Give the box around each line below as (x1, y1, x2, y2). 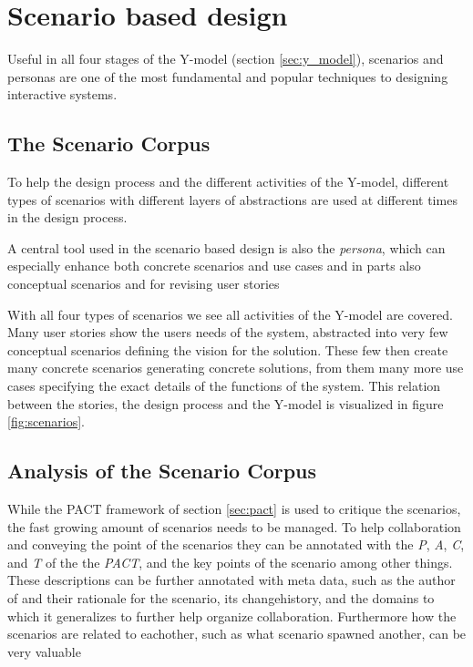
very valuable (7, 641, 81, 661)
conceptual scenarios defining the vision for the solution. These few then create (7, 340, 448, 359)
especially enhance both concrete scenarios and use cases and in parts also (7, 256, 421, 275)
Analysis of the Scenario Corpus (7, 457, 317, 485)
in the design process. (7, 208, 128, 227)
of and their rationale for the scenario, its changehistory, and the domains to (7, 589, 435, 607)
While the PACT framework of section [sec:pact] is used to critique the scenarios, (7, 499, 461, 518)
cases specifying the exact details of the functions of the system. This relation (7, 376, 441, 395)
